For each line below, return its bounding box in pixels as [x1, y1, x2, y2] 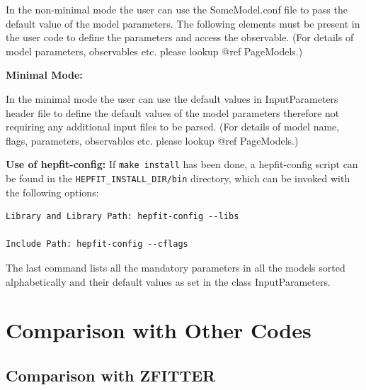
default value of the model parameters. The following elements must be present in [6, 16, 360, 30]
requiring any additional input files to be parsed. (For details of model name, [6, 119, 340, 134]
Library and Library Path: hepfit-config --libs [6, 211, 239, 222]
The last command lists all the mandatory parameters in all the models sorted [6, 260, 345, 275]
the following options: [6, 184, 99, 199]
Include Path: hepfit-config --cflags [6, 239, 188, 250]
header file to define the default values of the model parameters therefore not [6, 105, 340, 120]
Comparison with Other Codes [6, 316, 311, 345]
